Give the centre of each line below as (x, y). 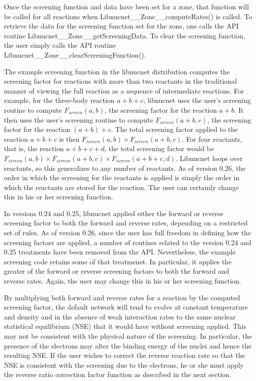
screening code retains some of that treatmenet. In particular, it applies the (118, 261)
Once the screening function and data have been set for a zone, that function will (127, 6)
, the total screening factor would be (159, 148)
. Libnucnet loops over (209, 158)
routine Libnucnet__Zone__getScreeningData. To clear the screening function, (125, 35)
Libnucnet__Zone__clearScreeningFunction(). (75, 54)
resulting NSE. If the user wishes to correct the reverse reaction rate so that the (125, 355)
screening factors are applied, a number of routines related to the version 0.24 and (128, 242)
